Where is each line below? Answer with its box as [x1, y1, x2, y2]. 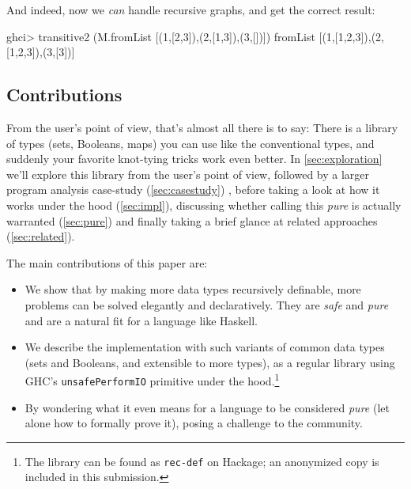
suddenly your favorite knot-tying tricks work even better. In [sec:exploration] [6, 150, 383, 167]
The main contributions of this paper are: [6, 254, 208, 271]
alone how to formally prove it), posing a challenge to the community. [25, 415, 363, 431]
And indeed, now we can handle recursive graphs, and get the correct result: [6, 2, 375, 17]
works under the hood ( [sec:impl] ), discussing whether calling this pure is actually [6, 196, 402, 213]
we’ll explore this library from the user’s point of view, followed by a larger [6, 165, 370, 182]
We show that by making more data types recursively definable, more [25, 281, 361, 298]
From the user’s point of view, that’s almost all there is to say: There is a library [6, 119, 398, 135]
